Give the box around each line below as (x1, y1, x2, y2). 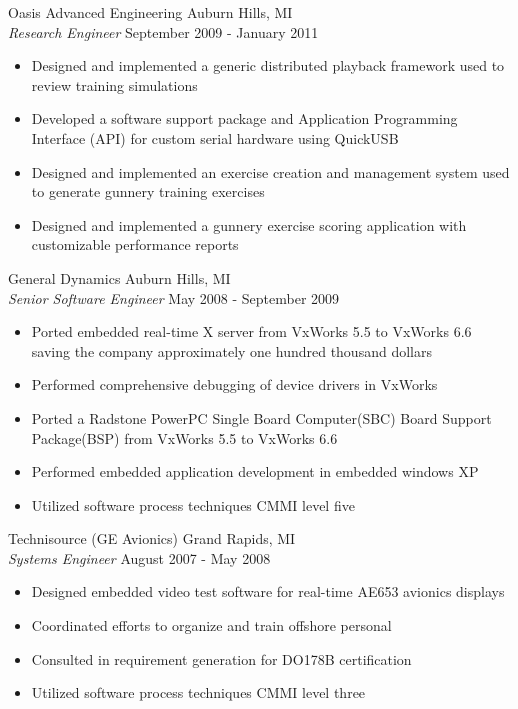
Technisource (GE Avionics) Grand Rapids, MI (8, 528, 296, 549)
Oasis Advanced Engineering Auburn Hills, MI (8, 2, 293, 22)
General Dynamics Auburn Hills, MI (8, 267, 231, 288)
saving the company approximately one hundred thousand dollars (31, 340, 432, 361)
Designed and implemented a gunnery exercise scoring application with (31, 214, 467, 235)
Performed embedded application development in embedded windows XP (31, 461, 479, 482)
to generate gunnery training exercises (31, 181, 265, 202)
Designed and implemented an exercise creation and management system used (31, 161, 510, 182)
